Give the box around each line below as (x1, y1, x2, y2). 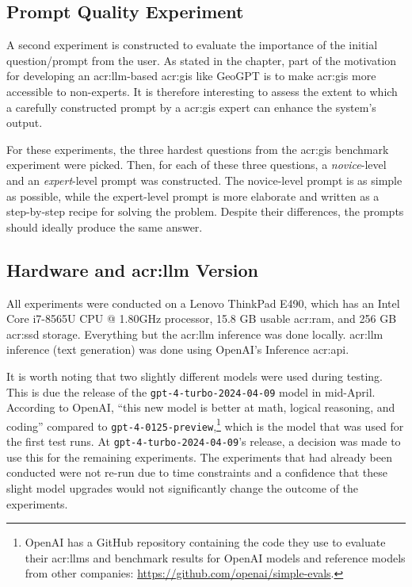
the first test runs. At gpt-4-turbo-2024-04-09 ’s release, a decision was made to (6, 433, 401, 450)
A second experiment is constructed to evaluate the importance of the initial (6, 36, 378, 53)
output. (6, 114, 43, 131)
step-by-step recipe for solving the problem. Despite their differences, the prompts (6, 203, 404, 220)
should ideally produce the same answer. (6, 218, 203, 235)
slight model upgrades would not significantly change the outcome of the (6, 479, 358, 496)
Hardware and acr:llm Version (6, 257, 258, 282)
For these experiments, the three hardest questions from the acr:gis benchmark (6, 140, 389, 157)
